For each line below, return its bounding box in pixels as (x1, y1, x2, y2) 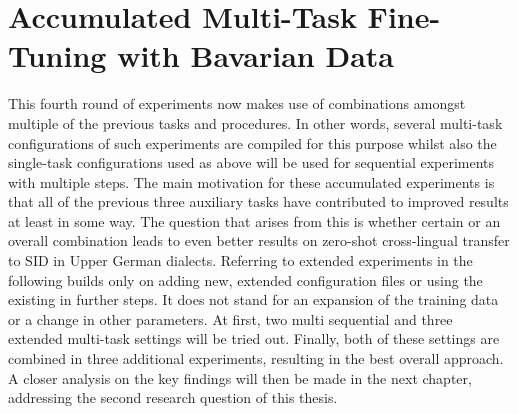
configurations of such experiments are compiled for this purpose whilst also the (8, 132, 497, 153)
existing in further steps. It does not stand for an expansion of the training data (8, 289, 499, 310)
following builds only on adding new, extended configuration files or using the (8, 269, 483, 290)
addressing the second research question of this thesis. (8, 387, 338, 408)
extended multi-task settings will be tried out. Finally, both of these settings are (8, 328, 500, 349)
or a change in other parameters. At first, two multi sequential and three (8, 308, 453, 329)
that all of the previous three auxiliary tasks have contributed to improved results (8, 191, 509, 212)
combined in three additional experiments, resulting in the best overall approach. (8, 348, 504, 369)
